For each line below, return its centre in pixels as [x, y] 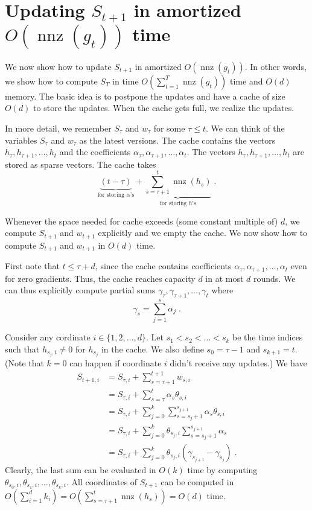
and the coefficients [95, 152]
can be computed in [197, 481]
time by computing [222, 470]
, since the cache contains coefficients [163, 266]
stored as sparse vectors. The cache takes [81, 164]
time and [247, 81]
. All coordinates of [102, 481]
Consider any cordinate [48, 337]
